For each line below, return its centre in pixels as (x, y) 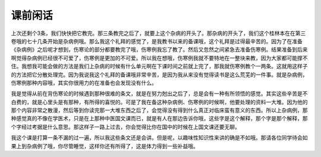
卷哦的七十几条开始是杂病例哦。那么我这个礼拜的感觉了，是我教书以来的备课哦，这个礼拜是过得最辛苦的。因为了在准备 (157, 41)
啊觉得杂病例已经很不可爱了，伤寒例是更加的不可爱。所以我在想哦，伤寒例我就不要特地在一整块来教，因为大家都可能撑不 (159, 58)
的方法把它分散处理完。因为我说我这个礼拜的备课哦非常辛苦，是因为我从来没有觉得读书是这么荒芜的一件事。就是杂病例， (159, 75)
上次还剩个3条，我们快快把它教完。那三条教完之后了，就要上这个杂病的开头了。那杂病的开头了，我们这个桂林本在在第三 (158, 33)
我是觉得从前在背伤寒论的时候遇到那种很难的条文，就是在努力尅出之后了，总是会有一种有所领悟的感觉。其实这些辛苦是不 (159, 94)
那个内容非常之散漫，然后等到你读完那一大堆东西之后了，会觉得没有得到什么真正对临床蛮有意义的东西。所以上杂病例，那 (159, 110)
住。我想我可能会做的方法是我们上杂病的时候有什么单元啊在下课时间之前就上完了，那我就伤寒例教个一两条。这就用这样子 (159, 66)
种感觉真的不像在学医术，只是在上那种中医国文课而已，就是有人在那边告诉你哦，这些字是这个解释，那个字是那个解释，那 (159, 118)
